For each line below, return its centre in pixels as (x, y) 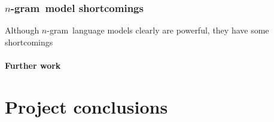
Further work (33, 65)
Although (22, 30)
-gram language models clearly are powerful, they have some (158, 30)
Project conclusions (86, 106)
